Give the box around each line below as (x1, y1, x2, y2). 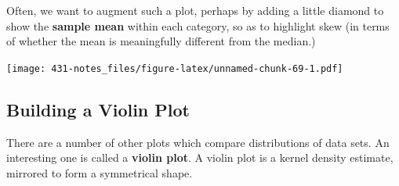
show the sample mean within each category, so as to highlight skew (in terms (6, 17, 390, 34)
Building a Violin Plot (6, 97, 190, 121)
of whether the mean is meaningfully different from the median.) (6, 33, 316, 49)
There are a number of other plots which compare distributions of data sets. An (6, 134, 390, 150)
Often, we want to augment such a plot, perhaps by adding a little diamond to (6, 2, 384, 18)
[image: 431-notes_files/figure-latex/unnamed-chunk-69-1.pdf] (6, 63, 343, 74)
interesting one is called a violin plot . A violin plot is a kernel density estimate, (6, 149, 394, 166)
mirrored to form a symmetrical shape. (6, 164, 193, 181)
